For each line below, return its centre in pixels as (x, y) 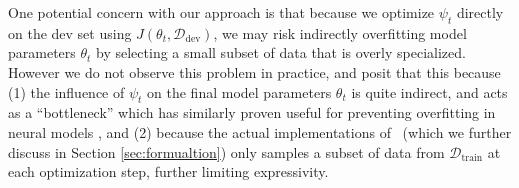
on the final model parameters (239, 91)
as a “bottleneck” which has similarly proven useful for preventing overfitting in (252, 112)
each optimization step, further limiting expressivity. (168, 171)
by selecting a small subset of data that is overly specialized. (281, 52)
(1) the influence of (66, 91)
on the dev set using (70, 32)
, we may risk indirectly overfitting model (340, 32)
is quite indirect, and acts (429, 91)
